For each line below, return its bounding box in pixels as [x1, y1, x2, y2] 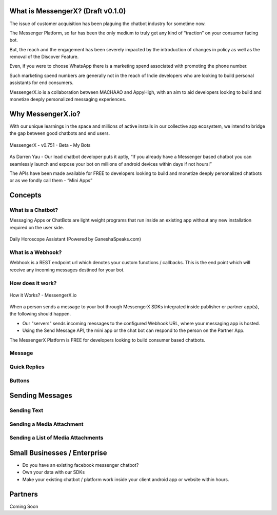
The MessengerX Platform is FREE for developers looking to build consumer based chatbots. [9, 336, 205, 343]
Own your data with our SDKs [22, 469, 85, 476]
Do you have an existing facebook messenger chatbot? [22, 462, 139, 468]
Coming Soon [9, 503, 38, 509]
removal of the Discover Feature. [9, 54, 79, 60]
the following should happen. [9, 311, 71, 317]
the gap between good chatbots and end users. [9, 130, 110, 136]
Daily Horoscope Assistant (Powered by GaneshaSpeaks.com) [9, 236, 141, 242]
